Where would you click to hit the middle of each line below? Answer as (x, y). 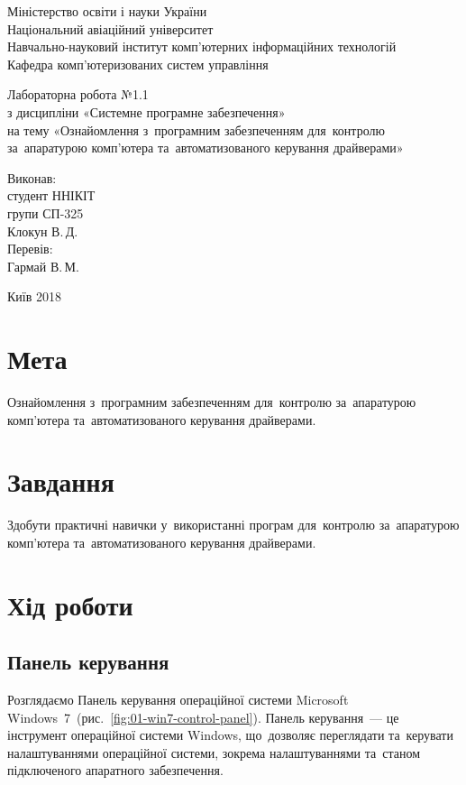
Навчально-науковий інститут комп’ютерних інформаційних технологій (202, 46)
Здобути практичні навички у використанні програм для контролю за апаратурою (233, 525)
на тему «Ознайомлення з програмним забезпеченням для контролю (196, 129)
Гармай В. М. (43, 266)
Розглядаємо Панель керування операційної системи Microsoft (178, 700)
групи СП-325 (46, 212)
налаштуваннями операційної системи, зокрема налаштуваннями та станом (214, 752)
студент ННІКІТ (51, 195)
